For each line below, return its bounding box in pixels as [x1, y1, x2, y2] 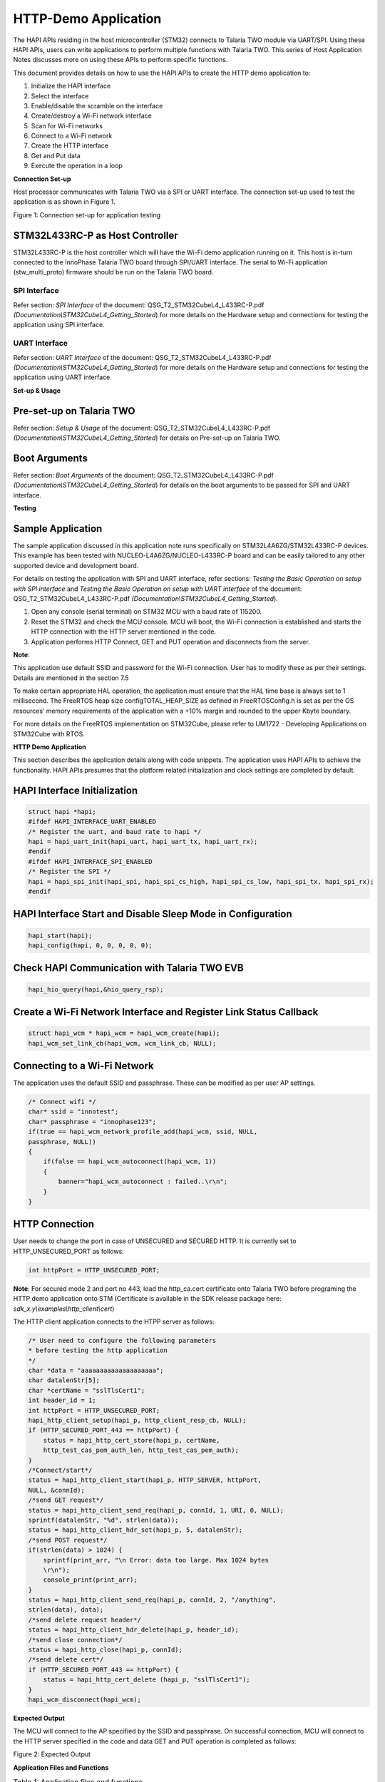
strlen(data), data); [28, 1606, 104, 1614]
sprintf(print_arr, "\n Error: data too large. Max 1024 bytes [43, 1556, 269, 1564]
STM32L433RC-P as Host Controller [13, 229, 178, 242]
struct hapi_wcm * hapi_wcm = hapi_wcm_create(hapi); [28, 1029, 220, 1037]
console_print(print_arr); [43, 1576, 138, 1584]
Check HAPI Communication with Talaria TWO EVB [13, 962, 244, 974]
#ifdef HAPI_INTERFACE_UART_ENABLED [28, 818, 157, 826]
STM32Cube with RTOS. [13, 729, 85, 738]
